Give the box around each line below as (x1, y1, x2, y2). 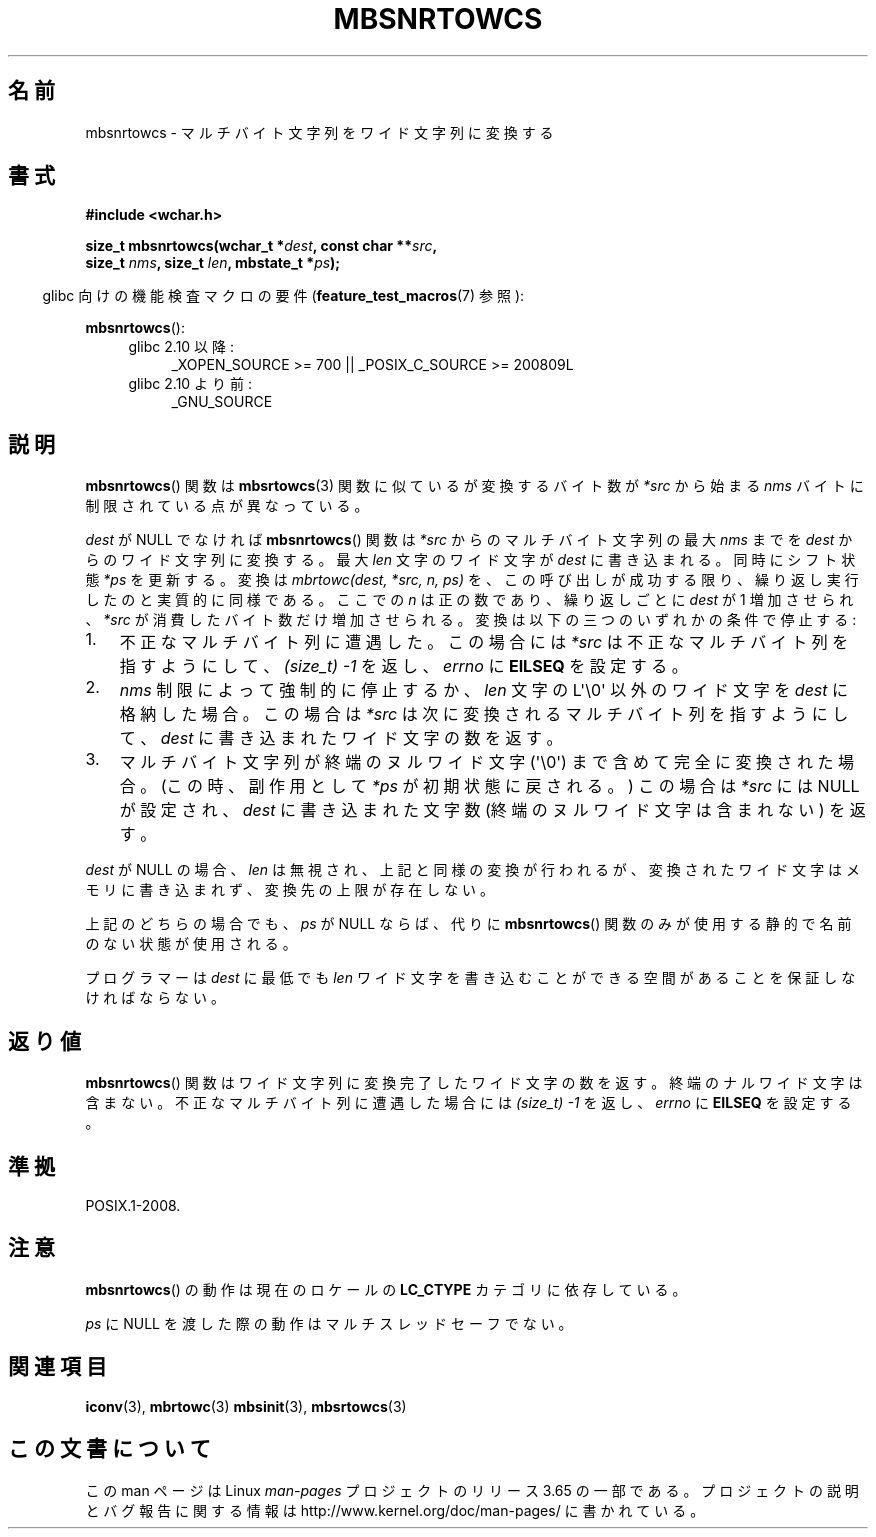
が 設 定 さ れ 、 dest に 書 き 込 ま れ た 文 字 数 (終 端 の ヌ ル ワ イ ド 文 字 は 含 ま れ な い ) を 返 (119, 800, 866, 821)
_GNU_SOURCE (171, 393, 273, 411)
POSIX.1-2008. (85, 1196, 181, 1214)
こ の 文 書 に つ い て (8, 1436, 211, 1462)
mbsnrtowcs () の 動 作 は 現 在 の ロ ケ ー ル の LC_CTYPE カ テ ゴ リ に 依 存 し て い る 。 (85, 1280, 687, 1298)
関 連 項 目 (8, 1354, 107, 1380)
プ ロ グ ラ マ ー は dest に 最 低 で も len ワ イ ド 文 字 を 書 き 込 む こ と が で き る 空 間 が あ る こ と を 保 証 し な (85, 969, 856, 987)
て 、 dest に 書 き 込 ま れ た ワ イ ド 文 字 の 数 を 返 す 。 (119, 728, 563, 749)
